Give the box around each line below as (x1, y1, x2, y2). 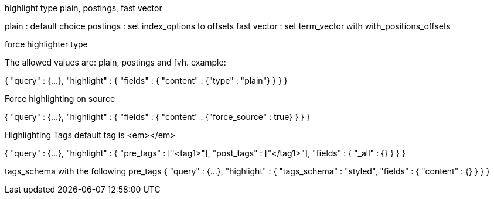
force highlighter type (5, 39, 88, 49)
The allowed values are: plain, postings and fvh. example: (5, 57, 226, 67)
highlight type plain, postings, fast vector (5, 3, 162, 13)
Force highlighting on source (5, 94, 115, 104)
